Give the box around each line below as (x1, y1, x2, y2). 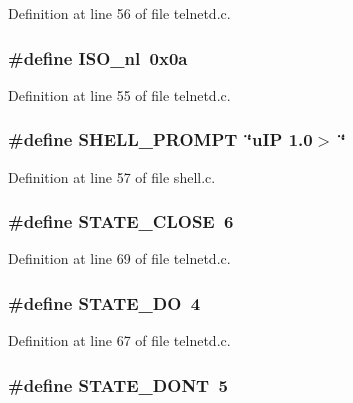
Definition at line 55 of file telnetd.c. (8, 84, 231, 105)
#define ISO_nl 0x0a (8, 45, 188, 70)
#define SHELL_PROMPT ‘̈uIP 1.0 (8, 127, 313, 152)
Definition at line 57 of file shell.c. (8, 166, 216, 187)
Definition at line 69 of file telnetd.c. (8, 248, 231, 269)
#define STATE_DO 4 (8, 290, 201, 315)
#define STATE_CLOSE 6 (8, 209, 234, 234)
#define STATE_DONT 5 (8, 372, 229, 397)
